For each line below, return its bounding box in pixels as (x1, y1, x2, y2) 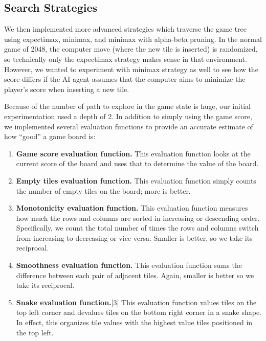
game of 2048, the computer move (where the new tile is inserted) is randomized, (4, 43, 258, 54)
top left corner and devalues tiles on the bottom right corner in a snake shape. (16, 307, 262, 317)
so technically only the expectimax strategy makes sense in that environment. (4, 53, 247, 64)
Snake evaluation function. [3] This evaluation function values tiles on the (16, 297, 257, 307)
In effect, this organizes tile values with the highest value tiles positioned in (16, 317, 253, 328)
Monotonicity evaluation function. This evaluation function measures (16, 202, 248, 213)
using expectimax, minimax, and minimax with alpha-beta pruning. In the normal (4, 33, 262, 44)
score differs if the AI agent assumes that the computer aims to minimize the (4, 74, 246, 84)
